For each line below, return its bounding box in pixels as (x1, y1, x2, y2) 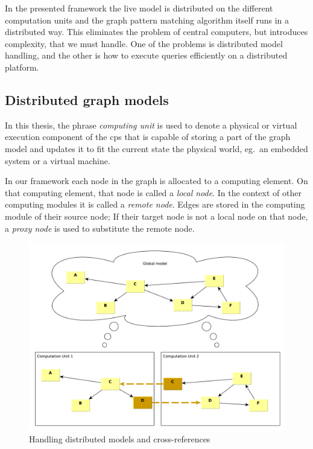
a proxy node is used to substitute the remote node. (5, 221, 195, 234)
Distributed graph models (5, 90, 169, 109)
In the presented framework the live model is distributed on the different (5, 2, 273, 14)
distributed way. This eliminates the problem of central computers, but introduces (5, 25, 308, 38)
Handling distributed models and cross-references (29, 433, 210, 445)
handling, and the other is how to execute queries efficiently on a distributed (5, 49, 288, 62)
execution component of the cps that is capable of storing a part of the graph (5, 130, 291, 143)
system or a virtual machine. (5, 154, 110, 167)
